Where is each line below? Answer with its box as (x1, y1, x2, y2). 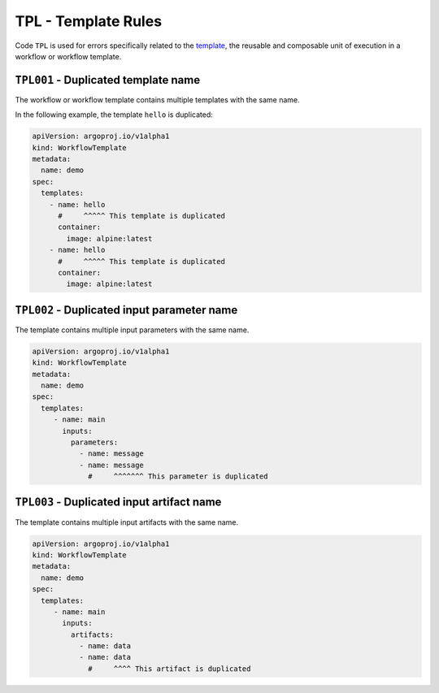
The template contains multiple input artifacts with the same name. (15, 517, 239, 527)
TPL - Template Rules (15, 12, 163, 30)
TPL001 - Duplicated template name (15, 73, 201, 87)
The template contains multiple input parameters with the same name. (15, 325, 250, 335)
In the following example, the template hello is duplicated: (15, 110, 213, 119)
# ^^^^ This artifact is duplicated (88, 664, 251, 674)
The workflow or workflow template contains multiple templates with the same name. (15, 94, 300, 105)
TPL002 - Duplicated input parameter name (15, 303, 238, 317)
